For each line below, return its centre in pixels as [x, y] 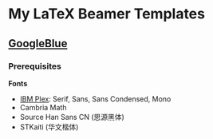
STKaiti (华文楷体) [49, 127]
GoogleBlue [38, 44]
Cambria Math [43, 107]
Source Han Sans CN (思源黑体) [72, 117]
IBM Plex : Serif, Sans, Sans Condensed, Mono [95, 99]
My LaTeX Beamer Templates [107, 14]
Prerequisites [35, 66]
